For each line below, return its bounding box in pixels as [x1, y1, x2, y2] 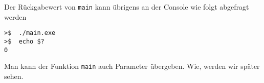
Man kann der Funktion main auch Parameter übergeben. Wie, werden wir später [4, 61, 260, 71]
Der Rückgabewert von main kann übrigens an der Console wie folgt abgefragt [4, 2, 249, 12]
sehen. [4, 70, 24, 81]
